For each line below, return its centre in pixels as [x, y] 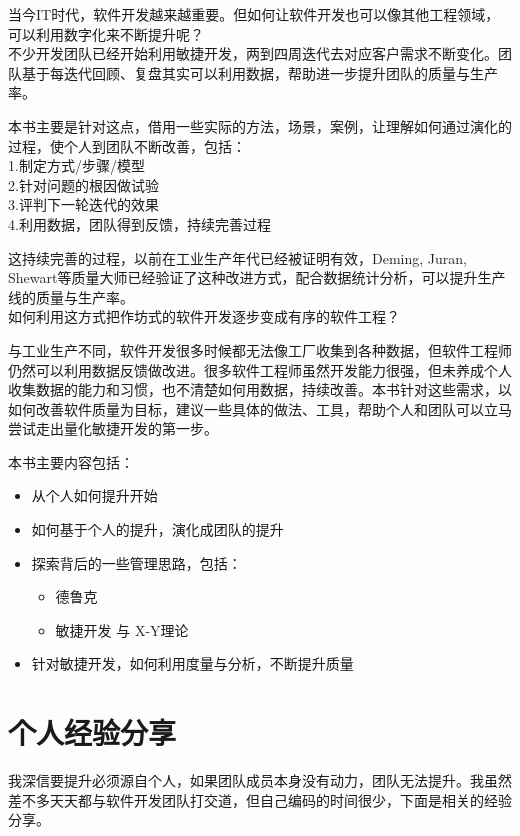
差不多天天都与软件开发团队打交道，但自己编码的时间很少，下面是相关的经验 [260, 799]
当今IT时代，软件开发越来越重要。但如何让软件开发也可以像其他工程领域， [254, 14]
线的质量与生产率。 [71, 296]
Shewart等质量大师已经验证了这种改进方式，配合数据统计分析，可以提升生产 [257, 277]
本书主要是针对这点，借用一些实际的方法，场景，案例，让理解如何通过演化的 [260, 125]
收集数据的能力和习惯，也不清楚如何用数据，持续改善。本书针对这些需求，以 [260, 389]
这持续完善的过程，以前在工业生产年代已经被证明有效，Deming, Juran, [237, 257]
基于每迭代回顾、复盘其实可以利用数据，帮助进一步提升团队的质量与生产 [259, 72]
